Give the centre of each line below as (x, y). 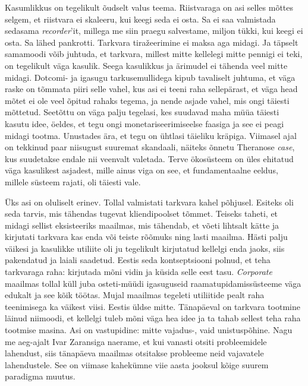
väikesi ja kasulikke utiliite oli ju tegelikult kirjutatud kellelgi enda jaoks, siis (145, 248)
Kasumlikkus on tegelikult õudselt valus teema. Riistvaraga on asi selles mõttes (149, 7)
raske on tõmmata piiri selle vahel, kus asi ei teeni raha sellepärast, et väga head (151, 89)
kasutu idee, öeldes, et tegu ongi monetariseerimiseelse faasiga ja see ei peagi (144, 123)
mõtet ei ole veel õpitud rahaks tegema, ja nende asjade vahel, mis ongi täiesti (147, 100)
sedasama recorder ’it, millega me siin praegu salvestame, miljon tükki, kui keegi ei (154, 31)
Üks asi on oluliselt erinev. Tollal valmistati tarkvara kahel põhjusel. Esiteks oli (149, 202)
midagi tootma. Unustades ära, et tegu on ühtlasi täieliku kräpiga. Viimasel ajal (151, 135)
